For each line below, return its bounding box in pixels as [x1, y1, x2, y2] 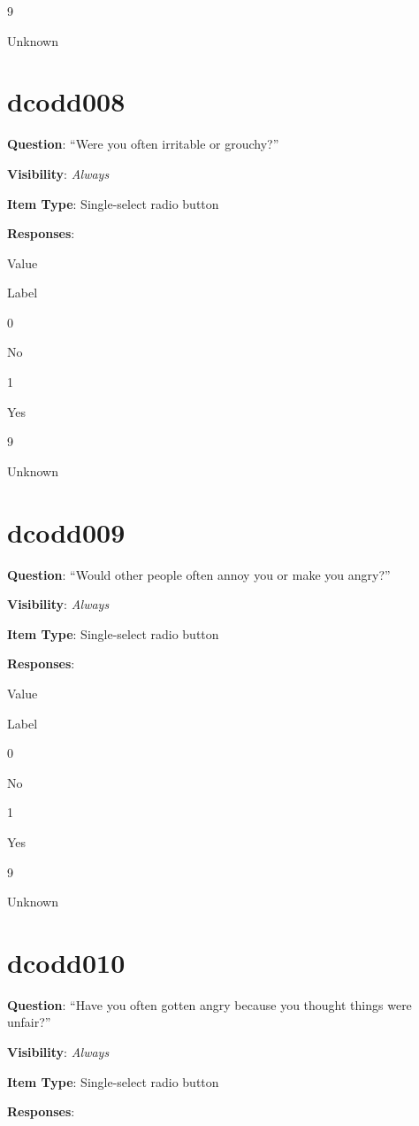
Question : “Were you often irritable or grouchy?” [7, 135, 279, 153]
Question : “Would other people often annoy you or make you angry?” [7, 565, 391, 583]
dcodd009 [7, 513, 126, 550]
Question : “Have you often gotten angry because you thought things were [7, 995, 412, 1014]
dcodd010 [7, 944, 126, 980]
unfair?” [7, 1013, 51, 1031]
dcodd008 [7, 83, 126, 120]
